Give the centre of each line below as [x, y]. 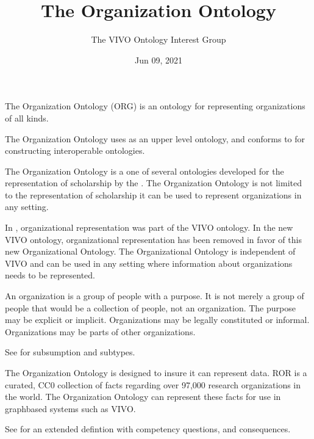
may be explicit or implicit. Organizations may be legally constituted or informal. [157, 320]
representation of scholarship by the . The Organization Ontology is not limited [153, 183]
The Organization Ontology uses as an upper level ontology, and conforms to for [155, 138]
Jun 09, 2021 [159, 60]
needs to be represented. [50, 275]
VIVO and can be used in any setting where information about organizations [149, 263]
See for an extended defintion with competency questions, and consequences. [148, 429]
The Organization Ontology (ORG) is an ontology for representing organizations [155, 106]
